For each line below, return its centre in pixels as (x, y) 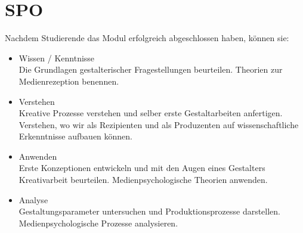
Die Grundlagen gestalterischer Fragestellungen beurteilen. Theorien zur (151, 69)
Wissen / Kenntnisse (57, 58)
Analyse (33, 199)
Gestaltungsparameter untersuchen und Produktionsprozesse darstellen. (150, 211)
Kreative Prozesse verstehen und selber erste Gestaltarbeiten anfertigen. (151, 113)
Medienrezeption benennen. (69, 81)
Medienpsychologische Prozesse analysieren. (98, 223)
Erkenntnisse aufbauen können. (76, 136)
